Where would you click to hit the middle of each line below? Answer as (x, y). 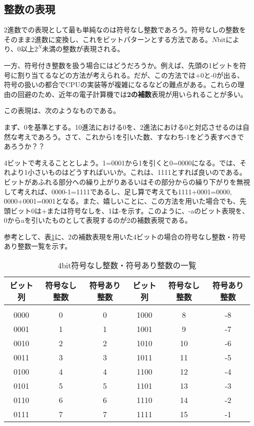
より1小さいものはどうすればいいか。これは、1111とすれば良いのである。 (128, 172)
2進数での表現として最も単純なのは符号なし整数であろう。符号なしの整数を (125, 30)
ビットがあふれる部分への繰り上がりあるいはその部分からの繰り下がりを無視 (127, 181)
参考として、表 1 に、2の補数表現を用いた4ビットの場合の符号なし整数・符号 (125, 236)
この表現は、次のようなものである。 (62, 110)
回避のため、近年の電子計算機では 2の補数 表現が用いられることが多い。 (132, 94)
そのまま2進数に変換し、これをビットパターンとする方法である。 (108, 39)
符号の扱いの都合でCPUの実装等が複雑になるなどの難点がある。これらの (121, 84)
